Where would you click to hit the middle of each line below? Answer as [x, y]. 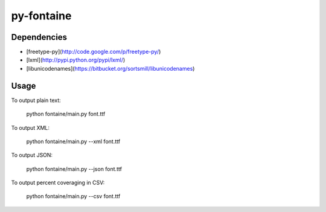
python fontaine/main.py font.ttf [66, 114]
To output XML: [30, 127]
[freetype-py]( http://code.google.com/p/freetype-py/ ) [94, 52]
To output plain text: [36, 100]
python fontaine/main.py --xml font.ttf [73, 141]
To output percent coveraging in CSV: [58, 183]
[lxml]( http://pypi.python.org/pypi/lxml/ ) [76, 60]
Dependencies [39, 37]
